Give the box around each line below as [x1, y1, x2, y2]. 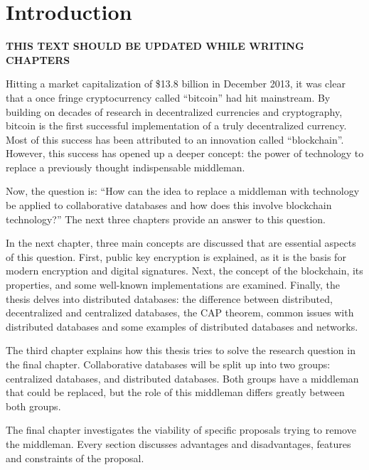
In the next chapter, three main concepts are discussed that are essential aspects [6, 235, 356, 250]
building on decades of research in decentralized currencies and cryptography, [6, 104, 343, 119]
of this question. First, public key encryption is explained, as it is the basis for [6, 249, 346, 264]
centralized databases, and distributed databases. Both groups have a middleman [6, 370, 359, 385]
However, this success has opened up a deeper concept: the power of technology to [6, 146, 364, 161]
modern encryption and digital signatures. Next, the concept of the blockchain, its [6, 263, 363, 278]
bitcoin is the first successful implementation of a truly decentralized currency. [6, 118, 347, 133]
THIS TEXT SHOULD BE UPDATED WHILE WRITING [6, 38, 304, 53]
